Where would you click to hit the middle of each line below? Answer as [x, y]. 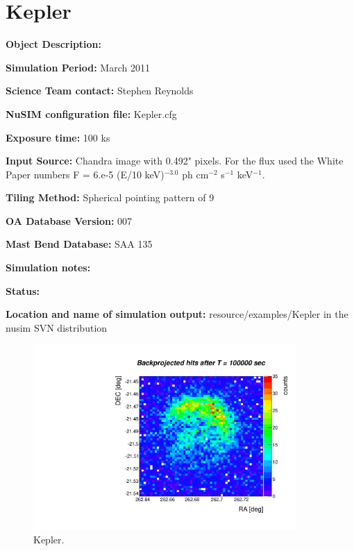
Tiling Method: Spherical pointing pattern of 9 [110, 197]
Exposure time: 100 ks [58, 137]
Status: [23, 290]
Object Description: [54, 44]
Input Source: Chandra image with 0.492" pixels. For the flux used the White [175, 161]
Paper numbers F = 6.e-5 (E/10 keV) [85, 174]
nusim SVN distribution [57, 327]
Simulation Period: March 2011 [78, 67]
